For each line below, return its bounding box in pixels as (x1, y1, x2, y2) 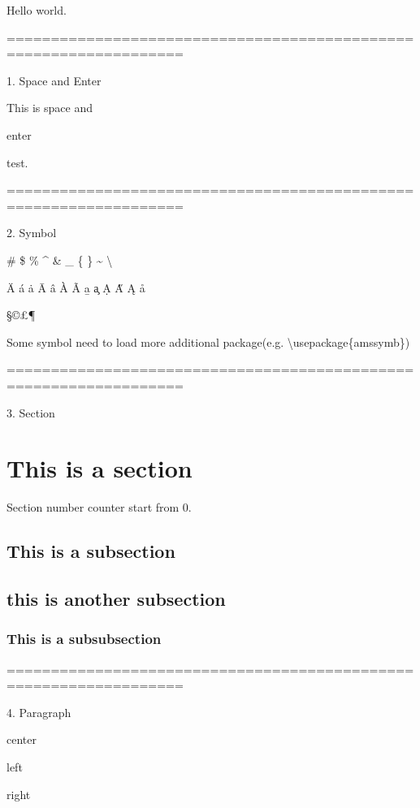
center (6, 731, 37, 748)
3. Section (6, 404, 55, 421)
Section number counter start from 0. (6, 499, 192, 516)
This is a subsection (6, 538, 175, 564)
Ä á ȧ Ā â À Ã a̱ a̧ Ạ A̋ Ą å (6, 279, 145, 296)
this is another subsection (6, 585, 226, 611)
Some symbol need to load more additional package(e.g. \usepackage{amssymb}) (6, 333, 410, 350)
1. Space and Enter (6, 71, 102, 89)
